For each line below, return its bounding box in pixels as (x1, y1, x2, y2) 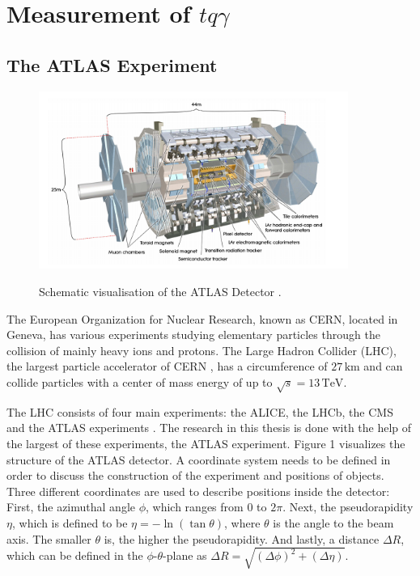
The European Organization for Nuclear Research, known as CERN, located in (6, 310, 398, 327)
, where (224, 514, 261, 531)
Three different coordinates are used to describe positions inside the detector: (6, 482, 390, 499)
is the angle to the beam (273, 514, 394, 531)
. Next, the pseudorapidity (282, 498, 414, 515)
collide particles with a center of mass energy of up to (6, 374, 273, 390)
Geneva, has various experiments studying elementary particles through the (6, 326, 380, 343)
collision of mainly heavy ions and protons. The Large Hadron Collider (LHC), (6, 341, 397, 358)
